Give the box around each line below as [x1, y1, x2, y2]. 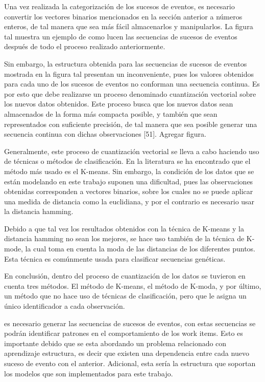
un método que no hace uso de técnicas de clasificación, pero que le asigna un [4, 290, 247, 301]
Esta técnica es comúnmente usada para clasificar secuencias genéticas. [4, 253, 226, 264]
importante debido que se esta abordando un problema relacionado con [4, 337, 227, 348]
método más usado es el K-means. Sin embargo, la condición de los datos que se [4, 165, 254, 176]
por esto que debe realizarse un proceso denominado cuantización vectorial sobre [4, 88, 256, 99]
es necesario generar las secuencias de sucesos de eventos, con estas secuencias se [4, 317, 256, 328]
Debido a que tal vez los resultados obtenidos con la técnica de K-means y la [4, 223, 244, 234]
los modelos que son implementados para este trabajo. [4, 368, 173, 378]
